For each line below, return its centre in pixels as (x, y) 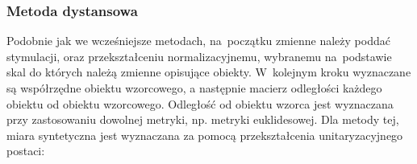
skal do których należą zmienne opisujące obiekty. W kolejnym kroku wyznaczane (209, 72)
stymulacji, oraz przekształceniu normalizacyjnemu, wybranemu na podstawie (199, 56)
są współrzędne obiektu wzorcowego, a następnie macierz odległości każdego (194, 88)
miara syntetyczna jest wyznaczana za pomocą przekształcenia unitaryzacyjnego (205, 135)
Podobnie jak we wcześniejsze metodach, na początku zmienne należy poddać (198, 41)
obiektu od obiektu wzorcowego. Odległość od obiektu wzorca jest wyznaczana (200, 103)
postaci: (26, 151)
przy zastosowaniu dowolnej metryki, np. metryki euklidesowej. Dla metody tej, (203, 119)
